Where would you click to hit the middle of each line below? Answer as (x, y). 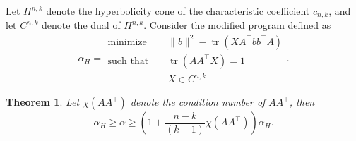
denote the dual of (81, 25)
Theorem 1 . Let (43, 102)
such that (128, 61)
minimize (127, 42)
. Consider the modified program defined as (237, 25)
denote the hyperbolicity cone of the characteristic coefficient (178, 11)
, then (302, 102)
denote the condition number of (198, 102)
